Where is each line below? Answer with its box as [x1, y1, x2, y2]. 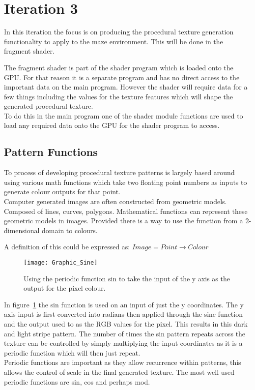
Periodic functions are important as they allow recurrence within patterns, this [4, 357, 241, 367]
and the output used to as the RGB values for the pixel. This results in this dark [4, 319, 248, 329]
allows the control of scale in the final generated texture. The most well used [4, 367, 234, 377]
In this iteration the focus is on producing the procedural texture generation [4, 27, 234, 37]
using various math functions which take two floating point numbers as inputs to [4, 177, 247, 187]
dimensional [4, 225, 40, 235]
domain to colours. [42, 225, 98, 235]
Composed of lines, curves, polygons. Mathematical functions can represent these [4, 206, 248, 216]
